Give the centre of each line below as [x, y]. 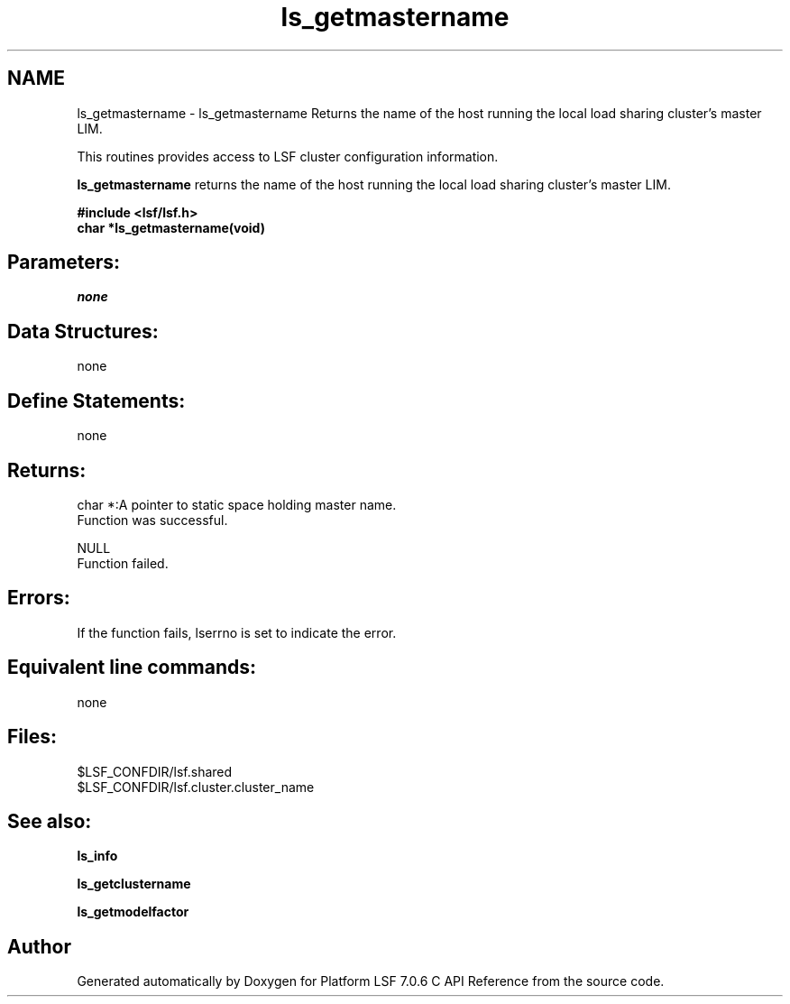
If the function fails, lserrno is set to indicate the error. [237, 632]
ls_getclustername [134, 884]
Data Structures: [83, 331]
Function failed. [123, 563]
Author [39, 946]
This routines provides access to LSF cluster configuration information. [288, 156]
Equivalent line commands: [132, 668]
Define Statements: [96, 401]
